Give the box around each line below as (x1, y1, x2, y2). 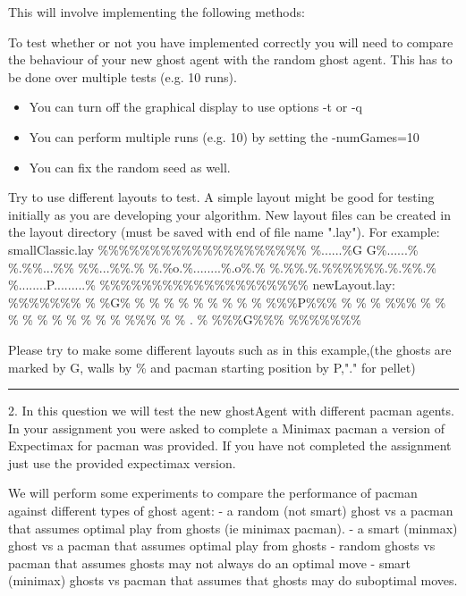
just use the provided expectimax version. (8, 453, 236, 472)
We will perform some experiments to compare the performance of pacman (8, 483, 418, 502)
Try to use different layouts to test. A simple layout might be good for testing (8, 188, 435, 206)
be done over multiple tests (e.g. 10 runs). (8, 67, 237, 86)
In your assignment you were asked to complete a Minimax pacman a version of (8, 418, 445, 437)
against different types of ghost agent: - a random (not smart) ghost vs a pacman (8, 501, 453, 520)
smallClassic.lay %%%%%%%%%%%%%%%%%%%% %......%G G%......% (8, 239, 419, 258)
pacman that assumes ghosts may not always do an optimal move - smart (8, 553, 411, 572)
